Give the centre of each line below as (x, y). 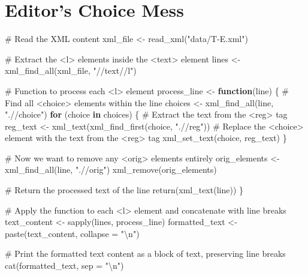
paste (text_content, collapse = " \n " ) (72, 233)
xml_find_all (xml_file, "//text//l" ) (71, 70)
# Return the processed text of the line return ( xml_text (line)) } (124, 190)
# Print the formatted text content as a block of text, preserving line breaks (145, 253)
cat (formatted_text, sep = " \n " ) (64, 265)
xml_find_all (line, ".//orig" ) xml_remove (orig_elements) (111, 169)
